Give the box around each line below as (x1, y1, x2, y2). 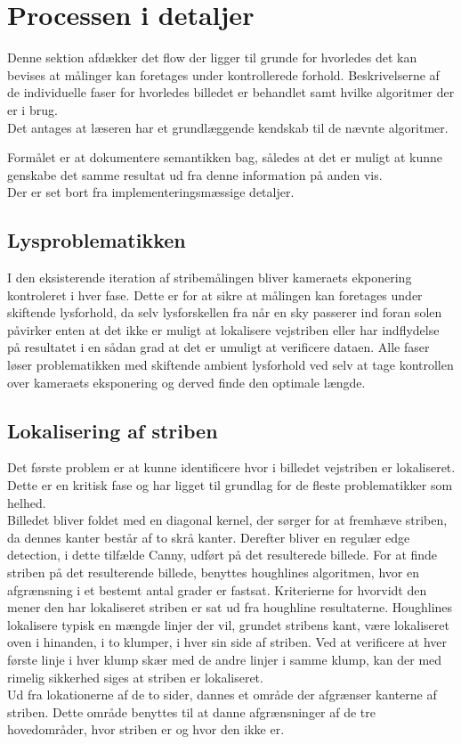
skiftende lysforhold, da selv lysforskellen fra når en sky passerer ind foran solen (7, 303, 442, 322)
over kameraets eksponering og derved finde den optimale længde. (7, 372, 366, 391)
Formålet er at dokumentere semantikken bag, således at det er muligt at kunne (7, 148, 442, 167)
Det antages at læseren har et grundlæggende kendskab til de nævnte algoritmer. (7, 118, 449, 136)
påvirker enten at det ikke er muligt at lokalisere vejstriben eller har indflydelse (7, 320, 440, 339)
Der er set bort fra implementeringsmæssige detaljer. (7, 183, 295, 201)
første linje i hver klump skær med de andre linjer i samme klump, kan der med (7, 650, 442, 668)
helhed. (7, 493, 46, 511)
